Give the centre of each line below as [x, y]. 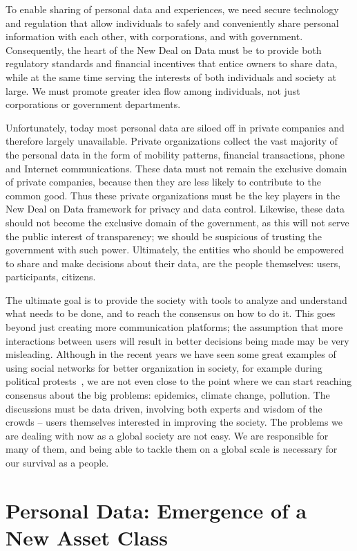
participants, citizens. [51, 277]
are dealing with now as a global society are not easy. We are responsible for [167, 435]
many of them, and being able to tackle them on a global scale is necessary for [172, 449]
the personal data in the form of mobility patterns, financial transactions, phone [175, 154]
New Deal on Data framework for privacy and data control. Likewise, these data [175, 209]
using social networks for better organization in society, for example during [164, 367]
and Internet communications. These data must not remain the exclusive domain [176, 168]
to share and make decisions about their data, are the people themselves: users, [173, 263]
